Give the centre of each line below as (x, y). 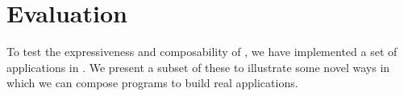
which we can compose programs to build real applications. (152, 83)
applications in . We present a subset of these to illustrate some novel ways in (198, 67)
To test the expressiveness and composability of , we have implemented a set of (202, 52)
